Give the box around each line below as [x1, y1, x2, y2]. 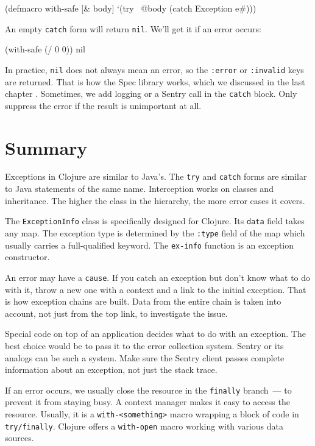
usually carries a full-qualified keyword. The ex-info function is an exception [5, 238, 294, 251]
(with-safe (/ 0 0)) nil [5, 43, 85, 55]
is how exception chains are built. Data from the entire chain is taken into [5, 295, 281, 308]
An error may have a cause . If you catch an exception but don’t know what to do [5, 271, 311, 283]
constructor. [5, 250, 50, 263]
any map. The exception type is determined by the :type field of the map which [5, 226, 305, 239]
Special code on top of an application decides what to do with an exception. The [5, 327, 306, 340]
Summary [5, 135, 88, 160]
